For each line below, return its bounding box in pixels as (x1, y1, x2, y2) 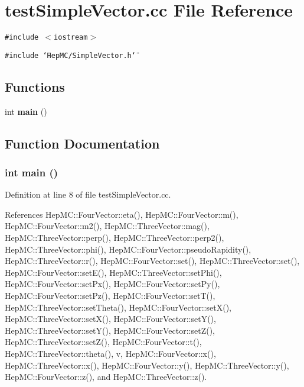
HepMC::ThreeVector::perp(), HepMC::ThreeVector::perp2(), (5, 231, 224, 244)
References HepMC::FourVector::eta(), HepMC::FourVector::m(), (5, 208, 238, 220)
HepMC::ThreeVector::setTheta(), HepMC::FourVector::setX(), (5, 301, 231, 313)
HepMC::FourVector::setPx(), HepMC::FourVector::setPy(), (5, 278, 220, 290)
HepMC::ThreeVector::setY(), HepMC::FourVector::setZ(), (5, 324, 215, 336)
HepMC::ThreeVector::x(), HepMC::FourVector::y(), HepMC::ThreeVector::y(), (5, 359, 289, 371)
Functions (5, 77, 65, 95)
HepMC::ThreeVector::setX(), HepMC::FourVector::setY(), (5, 312, 216, 325)
